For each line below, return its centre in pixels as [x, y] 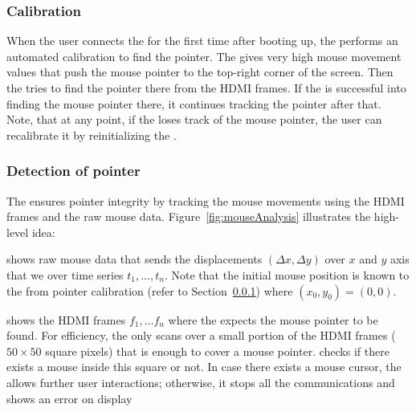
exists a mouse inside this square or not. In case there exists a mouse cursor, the [204, 367]
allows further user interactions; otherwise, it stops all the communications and [201, 382]
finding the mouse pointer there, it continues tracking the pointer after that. [194, 103]
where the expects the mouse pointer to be [273, 319]
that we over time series [65, 274]
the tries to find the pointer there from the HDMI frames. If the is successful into [206, 88]
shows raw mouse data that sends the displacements [135, 259]
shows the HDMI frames [66, 319]
